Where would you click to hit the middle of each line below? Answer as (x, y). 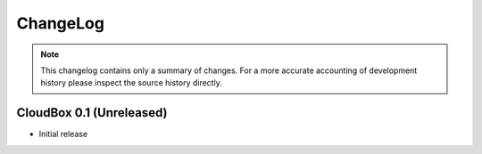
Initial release (63, 134)
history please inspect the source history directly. (131, 83)
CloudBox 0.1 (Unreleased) (92, 113)
